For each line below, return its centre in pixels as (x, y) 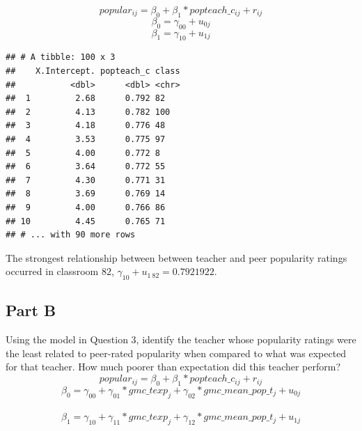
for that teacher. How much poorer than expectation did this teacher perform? (173, 367)
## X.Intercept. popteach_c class (93, 71)
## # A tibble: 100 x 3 (61, 57)
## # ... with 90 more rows (71, 235)
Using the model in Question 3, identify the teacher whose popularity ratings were (181, 339)
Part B (31, 310)
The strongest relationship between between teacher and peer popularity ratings (176, 257)
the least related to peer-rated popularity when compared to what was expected (176, 353)
